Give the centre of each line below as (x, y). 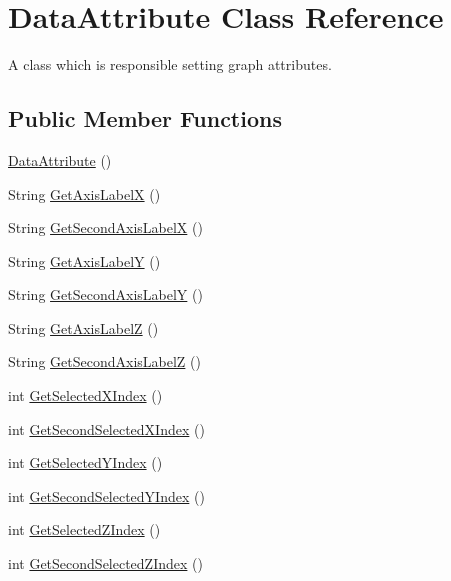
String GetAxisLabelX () (84, 193)
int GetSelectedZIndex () (84, 529)
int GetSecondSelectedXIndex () (106, 428)
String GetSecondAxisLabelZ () (104, 361)
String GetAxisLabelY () (84, 260)
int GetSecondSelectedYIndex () (106, 495)
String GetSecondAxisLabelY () (105, 294)
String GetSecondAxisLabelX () (105, 227)
